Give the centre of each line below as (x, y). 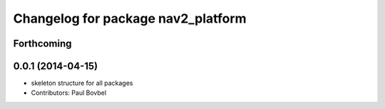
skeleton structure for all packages (82, 83)
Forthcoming (42, 44)
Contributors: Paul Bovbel (69, 93)
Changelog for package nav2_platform (130, 18)
